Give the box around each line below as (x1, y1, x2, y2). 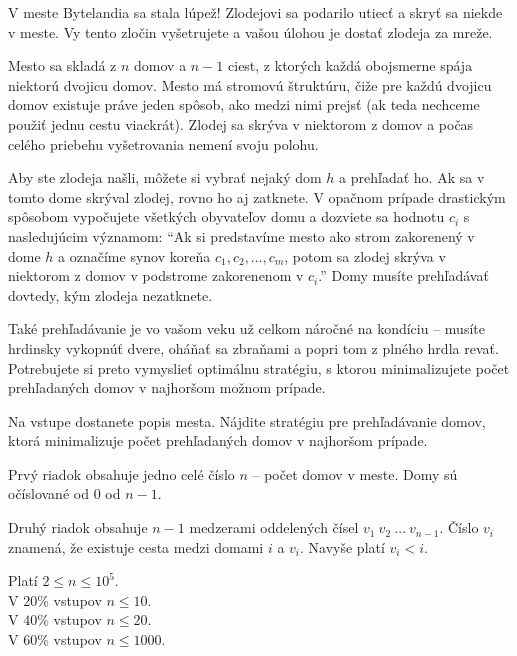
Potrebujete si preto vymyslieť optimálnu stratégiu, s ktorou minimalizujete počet (8, 357, 510, 378)
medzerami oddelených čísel (189, 517, 359, 538)
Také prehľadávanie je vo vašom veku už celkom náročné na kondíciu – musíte (8, 318, 485, 339)
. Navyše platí (300, 536, 385, 557)
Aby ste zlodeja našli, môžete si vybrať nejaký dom (8, 167, 322, 188)
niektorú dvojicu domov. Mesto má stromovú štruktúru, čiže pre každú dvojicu (8, 74, 492, 95)
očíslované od (8, 483, 89, 504)
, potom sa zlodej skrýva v (284, 245, 446, 266)
